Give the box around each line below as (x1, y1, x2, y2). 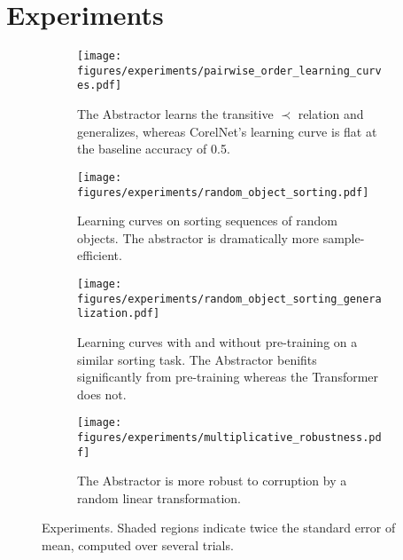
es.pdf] (77, 79, 122, 92)
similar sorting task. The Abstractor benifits (77, 350, 317, 368)
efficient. (77, 246, 122, 264)
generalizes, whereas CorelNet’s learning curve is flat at (77, 122, 377, 140)
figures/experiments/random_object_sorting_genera (77, 292, 382, 305)
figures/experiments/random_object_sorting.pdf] (77, 185, 369, 199)
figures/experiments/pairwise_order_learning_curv (77, 64, 382, 77)
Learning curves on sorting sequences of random (77, 211, 337, 230)
